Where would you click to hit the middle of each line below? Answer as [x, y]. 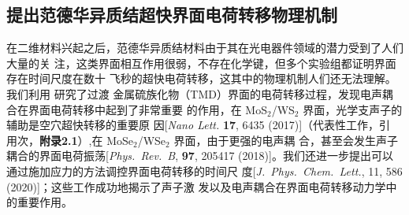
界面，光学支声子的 [353, 109]
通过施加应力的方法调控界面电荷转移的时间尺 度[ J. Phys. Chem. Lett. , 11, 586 [204, 171]
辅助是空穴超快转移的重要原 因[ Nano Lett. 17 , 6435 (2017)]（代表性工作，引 [199, 125]
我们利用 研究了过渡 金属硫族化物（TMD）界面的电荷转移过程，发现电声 [194, 93]
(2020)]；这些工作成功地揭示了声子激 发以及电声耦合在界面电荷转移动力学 [196, 186]
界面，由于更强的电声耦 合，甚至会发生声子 [286, 140]
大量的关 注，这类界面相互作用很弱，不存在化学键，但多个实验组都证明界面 [201, 63]
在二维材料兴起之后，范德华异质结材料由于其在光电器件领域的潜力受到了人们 [205, 48]
